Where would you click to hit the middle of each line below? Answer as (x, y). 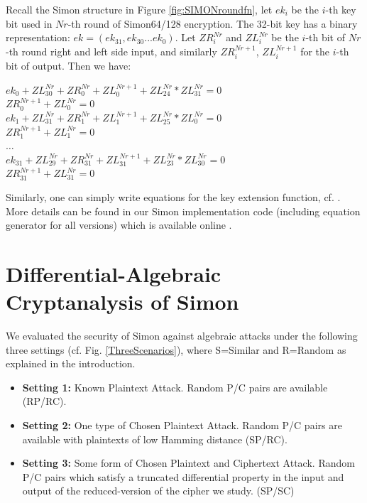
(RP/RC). (44, 401)
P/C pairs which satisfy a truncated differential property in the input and (183, 476)
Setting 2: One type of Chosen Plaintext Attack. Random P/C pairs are (182, 425)
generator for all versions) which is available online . (119, 225)
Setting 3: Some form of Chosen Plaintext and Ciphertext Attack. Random (188, 463)
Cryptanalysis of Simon (122, 302)
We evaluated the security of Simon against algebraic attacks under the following (182, 336)
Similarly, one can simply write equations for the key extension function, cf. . (173, 196)
